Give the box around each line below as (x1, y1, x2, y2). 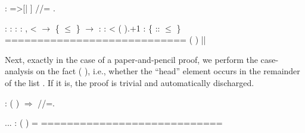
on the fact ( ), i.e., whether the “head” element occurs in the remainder (36, 65, 300, 77)
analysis (5, 65, 33, 77)
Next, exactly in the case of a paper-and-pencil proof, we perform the (5, 53, 258, 65)
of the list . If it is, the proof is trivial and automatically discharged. (5, 76, 254, 88)
